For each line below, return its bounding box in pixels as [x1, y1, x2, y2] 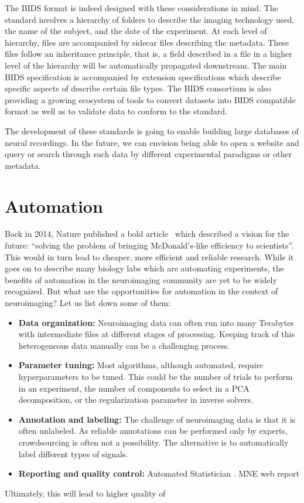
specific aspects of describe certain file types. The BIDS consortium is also [5, 82, 271, 94]
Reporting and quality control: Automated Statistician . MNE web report [18, 467, 299, 480]
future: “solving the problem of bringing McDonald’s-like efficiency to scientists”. [5, 239, 294, 251]
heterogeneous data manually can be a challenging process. [18, 339, 230, 351]
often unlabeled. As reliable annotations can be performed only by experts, [18, 424, 288, 437]
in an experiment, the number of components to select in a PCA [18, 382, 250, 394]
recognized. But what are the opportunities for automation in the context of [5, 285, 278, 297]
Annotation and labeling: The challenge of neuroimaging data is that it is [18, 413, 296, 425]
